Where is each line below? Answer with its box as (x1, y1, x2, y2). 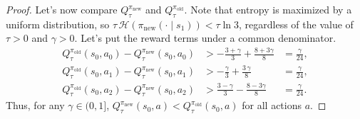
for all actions (242, 98, 302, 113)
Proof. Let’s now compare (6, 2, 118, 16)
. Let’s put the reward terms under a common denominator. (74, 30, 336, 45)
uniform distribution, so (6, 16, 110, 31)
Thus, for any (6, 98, 65, 113)
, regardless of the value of (239, 16, 354, 31)
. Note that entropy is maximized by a (184, 2, 352, 16)
